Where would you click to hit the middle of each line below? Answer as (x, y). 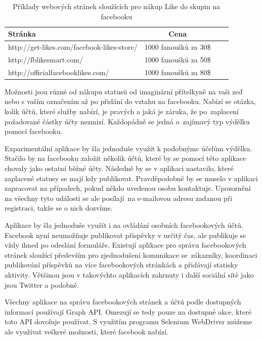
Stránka (22, 34)
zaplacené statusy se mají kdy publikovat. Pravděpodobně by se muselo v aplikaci (131, 178)
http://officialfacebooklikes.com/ (59, 72)
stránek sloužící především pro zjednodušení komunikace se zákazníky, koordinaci (131, 254)
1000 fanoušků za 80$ (178, 72)
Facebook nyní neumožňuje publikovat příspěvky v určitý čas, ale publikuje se (125, 235)
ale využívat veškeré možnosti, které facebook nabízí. (86, 331)
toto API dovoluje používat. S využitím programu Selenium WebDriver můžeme (128, 321)
